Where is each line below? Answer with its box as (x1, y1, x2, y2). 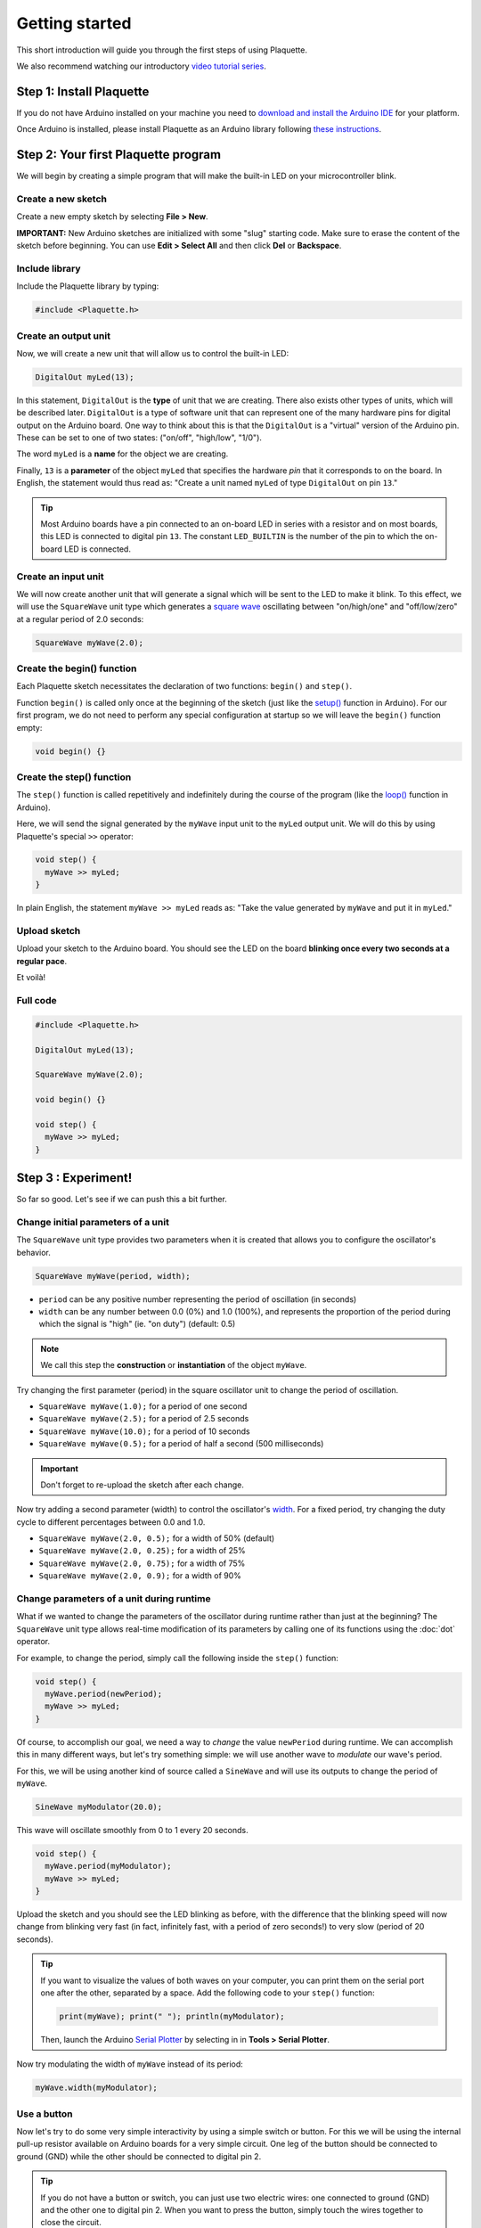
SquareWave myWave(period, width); (35, 1271, 191, 1281)
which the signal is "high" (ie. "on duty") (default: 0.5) (38, 1319, 236, 1330)
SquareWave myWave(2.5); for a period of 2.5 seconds (38, 1413, 249, 1424)
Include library (16, 262, 81, 274)
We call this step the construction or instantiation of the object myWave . (40, 1360, 307, 1371)
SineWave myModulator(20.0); (35, 1801, 163, 1812)
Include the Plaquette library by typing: (16, 281, 159, 291)
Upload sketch (16, 925, 81, 938)
